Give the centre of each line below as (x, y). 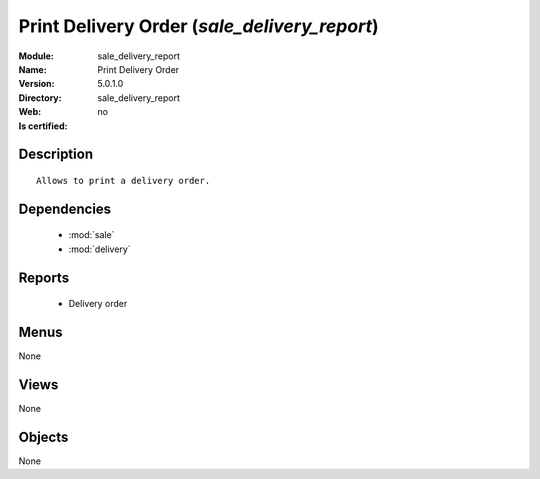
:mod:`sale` (91, 235)
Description (56, 154)
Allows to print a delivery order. (123, 180)
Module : (36, 56)
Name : (32, 69)
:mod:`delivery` (99, 249)
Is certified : (43, 126)
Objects (43, 436)
